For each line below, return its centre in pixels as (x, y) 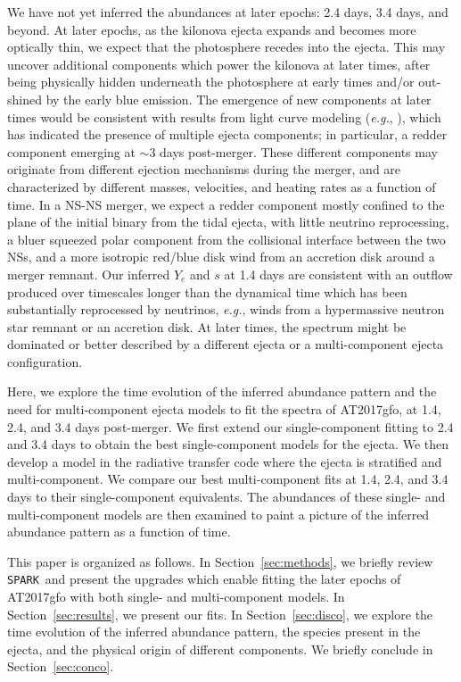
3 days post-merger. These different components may (293, 151)
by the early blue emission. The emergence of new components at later (239, 99)
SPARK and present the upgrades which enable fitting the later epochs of (204, 579)
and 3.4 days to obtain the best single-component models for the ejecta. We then (228, 444)
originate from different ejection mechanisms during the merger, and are (204, 169)
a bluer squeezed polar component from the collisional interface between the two (226, 239)
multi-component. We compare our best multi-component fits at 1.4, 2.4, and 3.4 (228, 479)
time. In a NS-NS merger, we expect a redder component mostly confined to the (226, 204)
